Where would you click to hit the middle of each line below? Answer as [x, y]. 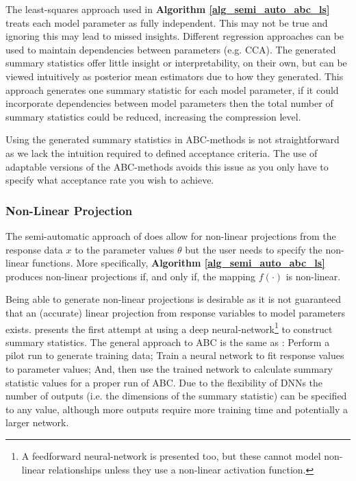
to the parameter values [125, 249]
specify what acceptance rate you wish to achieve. [110, 180]
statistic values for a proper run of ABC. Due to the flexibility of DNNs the [164, 382]
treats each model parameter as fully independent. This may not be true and [167, 22]
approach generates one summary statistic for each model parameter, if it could [172, 89]
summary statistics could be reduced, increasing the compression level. [153, 116]
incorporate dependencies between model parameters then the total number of [169, 103]
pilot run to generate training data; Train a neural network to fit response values [175, 355]
